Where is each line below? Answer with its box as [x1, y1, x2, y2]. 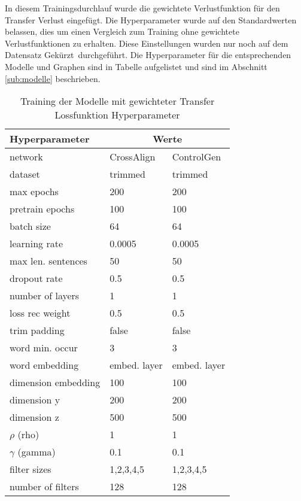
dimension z [10, 410, 59, 424]
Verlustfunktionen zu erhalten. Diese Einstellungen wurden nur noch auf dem [5, 37, 288, 49]
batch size [10, 219, 51, 233]
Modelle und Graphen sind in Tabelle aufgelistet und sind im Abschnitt [5, 60, 267, 72]
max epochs [10, 184, 59, 199]
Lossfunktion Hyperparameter [54, 108, 180, 122]
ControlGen [172, 150, 221, 164]
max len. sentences [10, 254, 87, 268]
